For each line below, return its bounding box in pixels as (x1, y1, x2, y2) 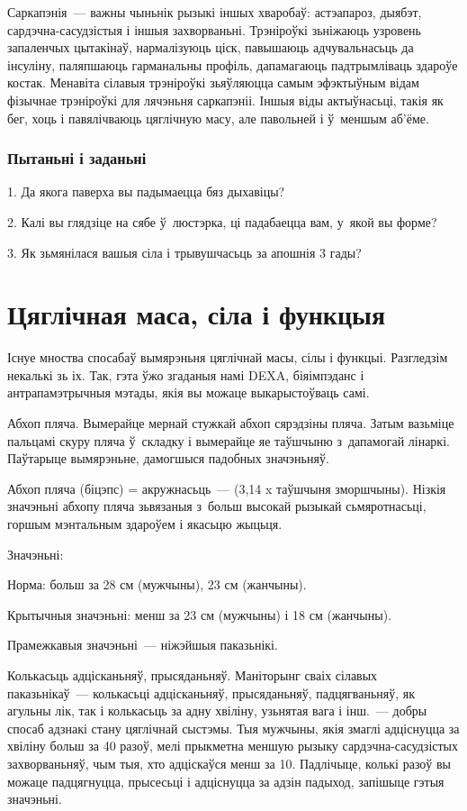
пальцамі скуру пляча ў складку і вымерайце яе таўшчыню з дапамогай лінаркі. (7, 431, 450, 450)
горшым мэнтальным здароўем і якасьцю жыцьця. (7, 515, 283, 533)
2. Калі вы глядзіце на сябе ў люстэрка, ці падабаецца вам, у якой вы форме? (7, 212, 437, 231)
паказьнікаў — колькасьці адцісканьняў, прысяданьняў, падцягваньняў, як (7, 683, 416, 702)
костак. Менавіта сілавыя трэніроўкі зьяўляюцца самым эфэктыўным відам (7, 73, 419, 92)
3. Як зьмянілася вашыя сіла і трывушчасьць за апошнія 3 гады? (7, 242, 362, 261)
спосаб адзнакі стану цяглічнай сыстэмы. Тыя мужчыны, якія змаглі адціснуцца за (7, 718, 460, 737)
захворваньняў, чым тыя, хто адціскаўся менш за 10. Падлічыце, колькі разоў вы (7, 753, 452, 772)
